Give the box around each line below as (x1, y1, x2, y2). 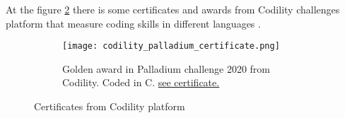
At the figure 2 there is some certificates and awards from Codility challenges (6, 2, 340, 16)
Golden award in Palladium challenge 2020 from (62, 61, 270, 76)
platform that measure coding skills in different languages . (6, 16, 261, 30)
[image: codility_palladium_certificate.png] (62, 41, 280, 52)
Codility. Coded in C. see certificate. (62, 75, 220, 90)
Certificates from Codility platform (34, 99, 185, 114)
